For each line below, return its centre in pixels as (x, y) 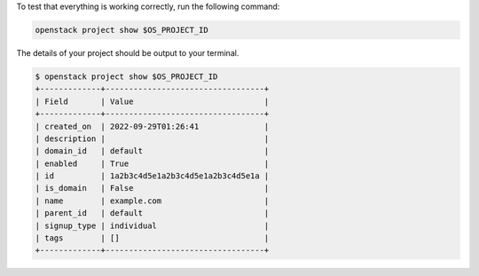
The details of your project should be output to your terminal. (128, 52)
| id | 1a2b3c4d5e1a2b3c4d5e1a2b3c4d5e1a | (152, 176)
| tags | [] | (152, 238)
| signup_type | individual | (152, 225)
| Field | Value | (152, 101)
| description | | (152, 138)
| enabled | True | (152, 163)
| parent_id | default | (152, 213)
